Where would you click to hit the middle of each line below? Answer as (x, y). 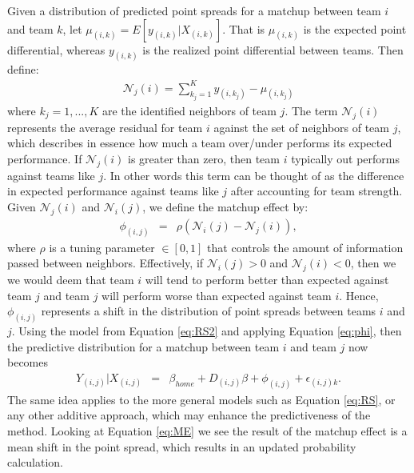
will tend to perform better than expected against (267, 280)
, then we (373, 263)
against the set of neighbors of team (302, 127)
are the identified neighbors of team (189, 111)
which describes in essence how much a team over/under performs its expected (200, 143)
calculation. (36, 462)
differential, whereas (56, 49)
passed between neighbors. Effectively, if (105, 263)
